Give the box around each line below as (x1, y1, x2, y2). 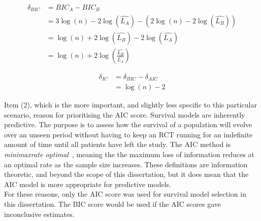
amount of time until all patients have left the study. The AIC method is (4, 139, 231, 150)
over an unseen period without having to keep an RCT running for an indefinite (4, 129, 253, 139)
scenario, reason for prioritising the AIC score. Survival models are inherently (4, 109, 245, 120)
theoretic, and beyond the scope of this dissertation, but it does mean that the (4, 169, 249, 179)
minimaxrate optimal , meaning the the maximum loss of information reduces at (4, 149, 254, 160)
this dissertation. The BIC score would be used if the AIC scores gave (4, 199, 221, 209)
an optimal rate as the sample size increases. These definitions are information (4, 159, 248, 169)
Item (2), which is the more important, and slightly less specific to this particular (4, 99, 257, 110)
